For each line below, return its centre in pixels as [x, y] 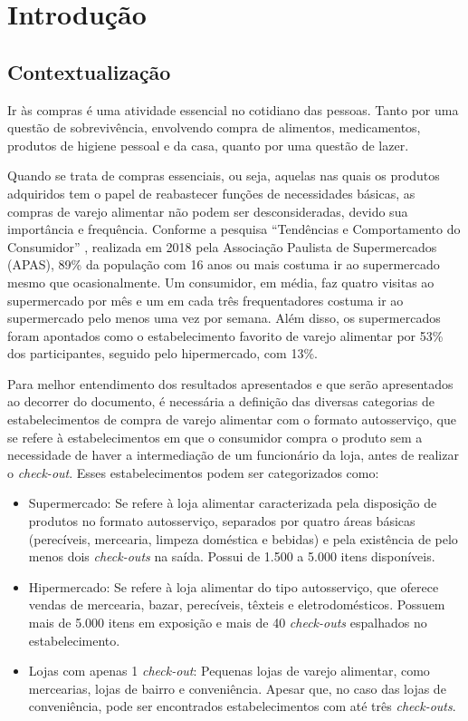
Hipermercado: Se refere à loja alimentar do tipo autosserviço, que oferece [234, 586]
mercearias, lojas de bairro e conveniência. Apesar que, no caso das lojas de [237, 688]
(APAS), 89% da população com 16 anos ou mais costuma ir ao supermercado [224, 264]
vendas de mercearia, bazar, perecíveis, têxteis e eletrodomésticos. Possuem [237, 604]
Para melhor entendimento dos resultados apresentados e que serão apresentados [230, 383]
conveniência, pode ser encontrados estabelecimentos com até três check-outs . [242, 706]
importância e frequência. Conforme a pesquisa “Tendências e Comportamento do [234, 229]
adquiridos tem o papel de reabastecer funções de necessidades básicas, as [211, 193]
